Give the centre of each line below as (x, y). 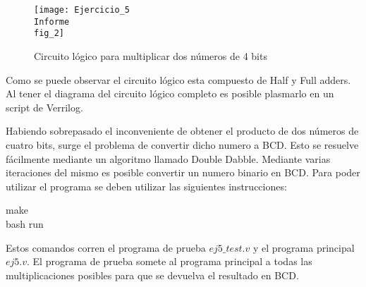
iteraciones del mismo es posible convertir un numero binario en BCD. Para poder (183, 172)
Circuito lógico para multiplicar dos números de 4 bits (151, 55)
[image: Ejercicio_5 (82, 10)
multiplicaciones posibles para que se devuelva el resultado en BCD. (152, 275)
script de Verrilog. (44, 107)
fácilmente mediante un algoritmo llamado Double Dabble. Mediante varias (168, 158)
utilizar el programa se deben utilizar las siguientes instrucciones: (146, 186)
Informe (52, 22)
